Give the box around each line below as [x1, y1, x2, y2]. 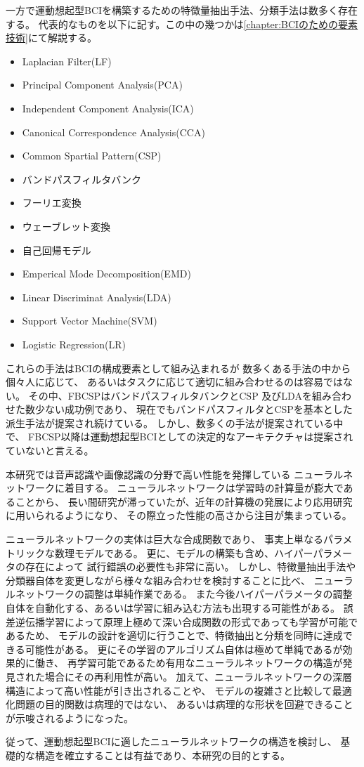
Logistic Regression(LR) [22, 336, 126, 351]
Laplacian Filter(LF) [22, 53, 112, 68]
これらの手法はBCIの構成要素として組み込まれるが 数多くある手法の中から [6, 360, 351, 375]
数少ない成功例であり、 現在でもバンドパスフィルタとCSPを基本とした [25, 402, 353, 417]
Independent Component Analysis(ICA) [22, 100, 194, 115]
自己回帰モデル [22, 242, 91, 257]
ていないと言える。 [6, 443, 94, 458]
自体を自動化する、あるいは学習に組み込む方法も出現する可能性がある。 [6, 601, 340, 615]
